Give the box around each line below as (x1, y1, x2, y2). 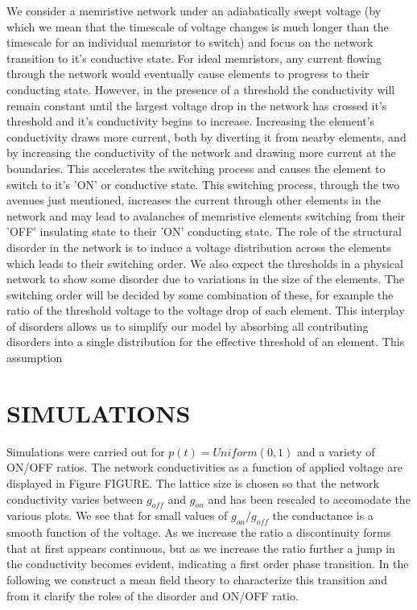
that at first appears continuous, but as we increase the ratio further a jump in (6, 539, 395, 556)
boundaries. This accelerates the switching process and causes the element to (6, 159, 386, 176)
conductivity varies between (6, 490, 143, 507)
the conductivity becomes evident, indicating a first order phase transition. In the (6, 555, 409, 572)
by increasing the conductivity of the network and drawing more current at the (6, 144, 396, 161)
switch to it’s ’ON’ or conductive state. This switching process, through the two (6, 175, 400, 192)
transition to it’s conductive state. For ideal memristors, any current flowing (6, 49, 382, 66)
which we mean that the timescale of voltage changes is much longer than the (6, 18, 389, 35)
